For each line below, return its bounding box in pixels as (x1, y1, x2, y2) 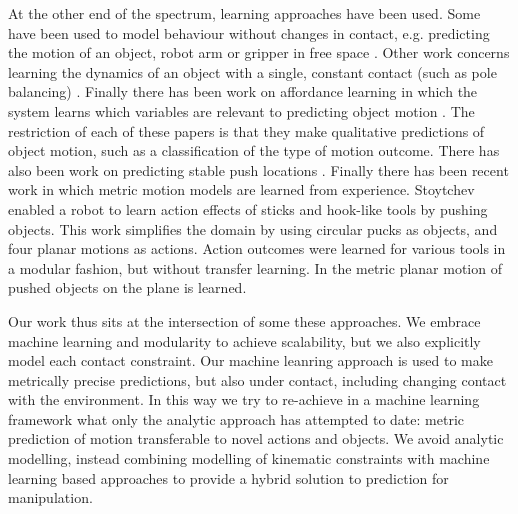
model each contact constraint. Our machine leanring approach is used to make (8, 350, 493, 371)
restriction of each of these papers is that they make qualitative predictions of (8, 120, 485, 141)
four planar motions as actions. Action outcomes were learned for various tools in (8, 238, 506, 259)
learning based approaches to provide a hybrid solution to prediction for (8, 467, 449, 488)
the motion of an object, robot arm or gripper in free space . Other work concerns (8, 42, 510, 63)
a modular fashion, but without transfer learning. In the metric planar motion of (8, 257, 502, 278)
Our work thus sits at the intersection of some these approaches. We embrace (8, 310, 481, 331)
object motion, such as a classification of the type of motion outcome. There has (8, 140, 500, 161)
